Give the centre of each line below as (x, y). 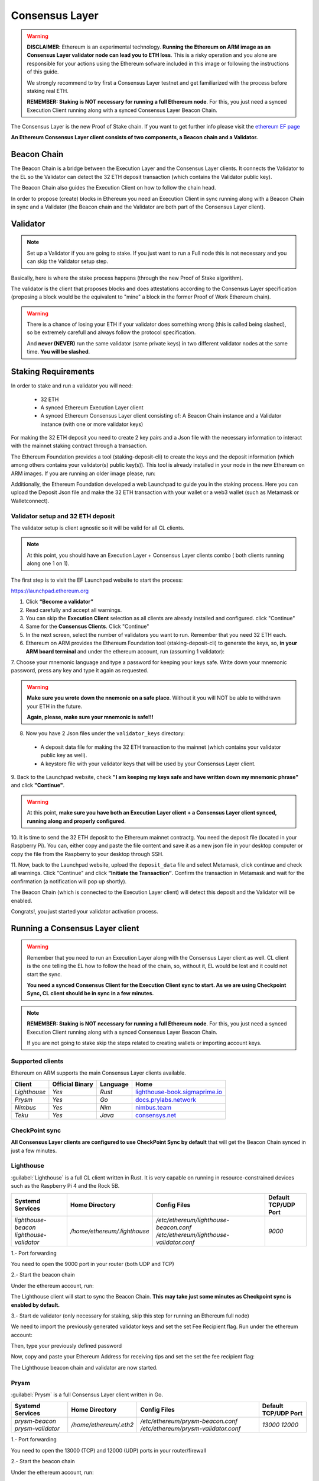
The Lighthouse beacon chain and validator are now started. (84, 1367)
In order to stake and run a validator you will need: (72, 386)
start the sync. (44, 974)
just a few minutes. (34, 1150)
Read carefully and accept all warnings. (74, 610)
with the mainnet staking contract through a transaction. (79, 446)
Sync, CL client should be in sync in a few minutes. (90, 993)
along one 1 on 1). (48, 563)
